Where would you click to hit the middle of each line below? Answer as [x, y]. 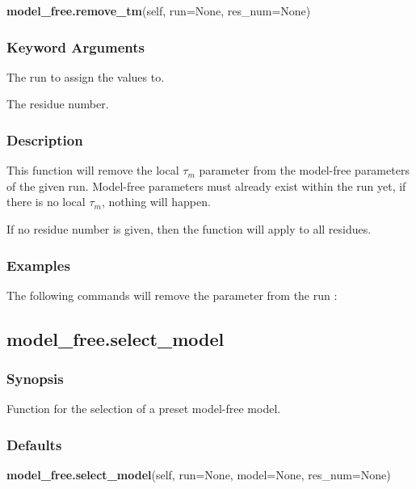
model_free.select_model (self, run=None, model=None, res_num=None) [199, 475]
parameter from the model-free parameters [304, 170]
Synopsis [35, 379]
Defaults [34, 444]
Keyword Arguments [76, 46]
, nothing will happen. [156, 202]
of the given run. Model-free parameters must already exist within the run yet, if [206, 185]
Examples [38, 265]
